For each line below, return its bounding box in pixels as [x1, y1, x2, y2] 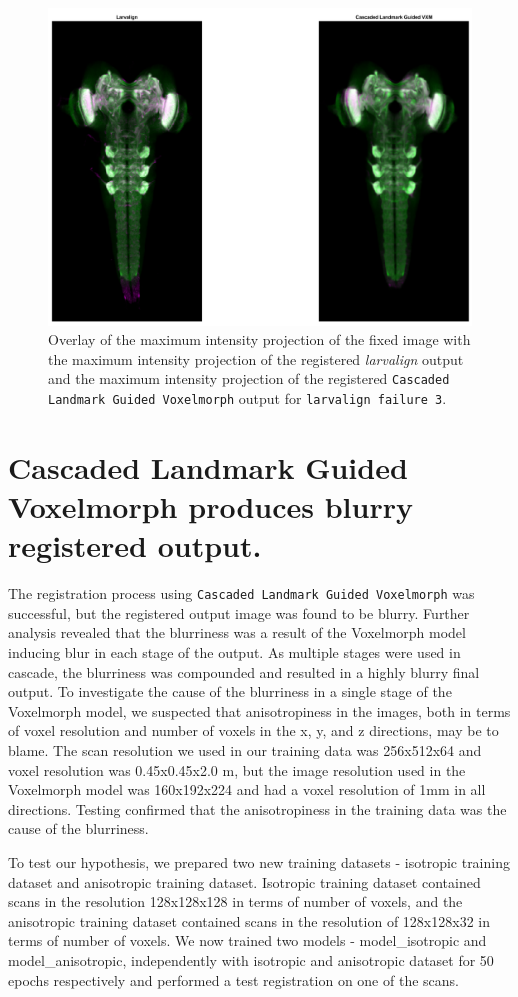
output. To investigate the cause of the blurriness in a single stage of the [8, 681, 452, 702]
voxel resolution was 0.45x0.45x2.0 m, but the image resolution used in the [8, 759, 466, 780]
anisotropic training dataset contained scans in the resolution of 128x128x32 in [8, 910, 490, 931]
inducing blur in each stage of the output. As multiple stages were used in [8, 642, 461, 663]
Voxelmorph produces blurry [8, 486, 413, 527]
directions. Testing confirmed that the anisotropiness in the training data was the [8, 798, 507, 819]
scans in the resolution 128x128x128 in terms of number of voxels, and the [8, 891, 463, 912]
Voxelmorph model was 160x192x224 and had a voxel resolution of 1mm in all [8, 779, 486, 800]
